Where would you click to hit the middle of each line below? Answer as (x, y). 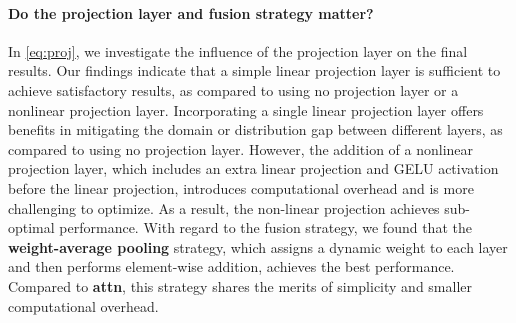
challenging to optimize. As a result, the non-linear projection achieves (224, 207)
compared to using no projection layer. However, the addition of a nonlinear (241, 148)
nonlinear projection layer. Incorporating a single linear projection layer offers (246, 109)
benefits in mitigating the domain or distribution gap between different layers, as (255, 129)
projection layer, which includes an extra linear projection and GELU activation (253, 168)
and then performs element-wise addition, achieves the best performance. (231, 266)
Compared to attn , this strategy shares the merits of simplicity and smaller (240, 285)
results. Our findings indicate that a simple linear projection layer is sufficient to (254, 70)
